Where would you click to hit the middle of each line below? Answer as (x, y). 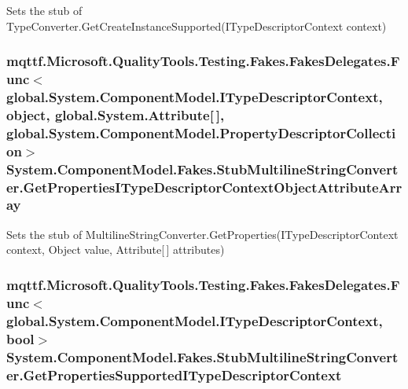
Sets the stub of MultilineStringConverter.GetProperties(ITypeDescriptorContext (202, 234)
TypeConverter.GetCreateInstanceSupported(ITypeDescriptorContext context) (197, 26)
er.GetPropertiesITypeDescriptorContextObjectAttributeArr (204, 187)
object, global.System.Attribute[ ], (116, 114)
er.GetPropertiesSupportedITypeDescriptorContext (174, 374)
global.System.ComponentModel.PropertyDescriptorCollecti (201, 132)
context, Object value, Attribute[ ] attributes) (116, 250)
